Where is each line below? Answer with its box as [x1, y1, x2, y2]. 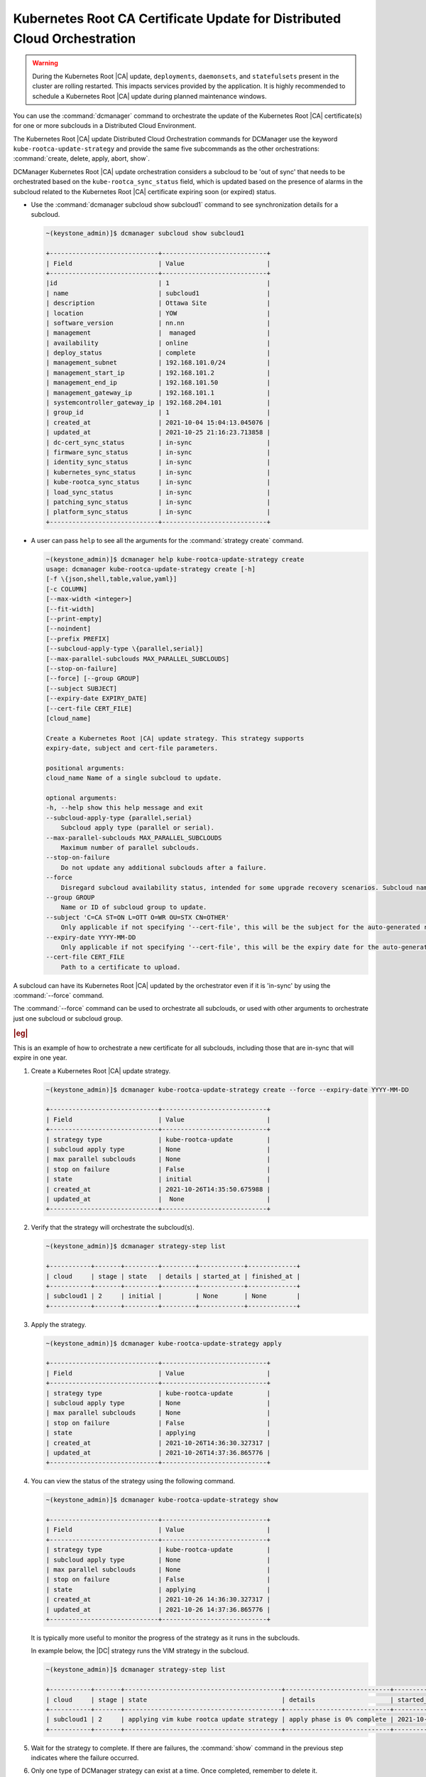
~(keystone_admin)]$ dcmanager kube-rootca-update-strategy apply [45, 1339, 282, 1347]
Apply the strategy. [31, 1320, 87, 1328]
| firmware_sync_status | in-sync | [45, 449, 271, 456]
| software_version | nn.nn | [45, 318, 271, 327]
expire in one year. [13, 1053, 67, 1062]
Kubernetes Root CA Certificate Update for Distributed [13, 11, 342, 26]
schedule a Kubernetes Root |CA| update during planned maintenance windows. [32, 92, 267, 100]
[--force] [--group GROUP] [45, 675, 140, 682]
